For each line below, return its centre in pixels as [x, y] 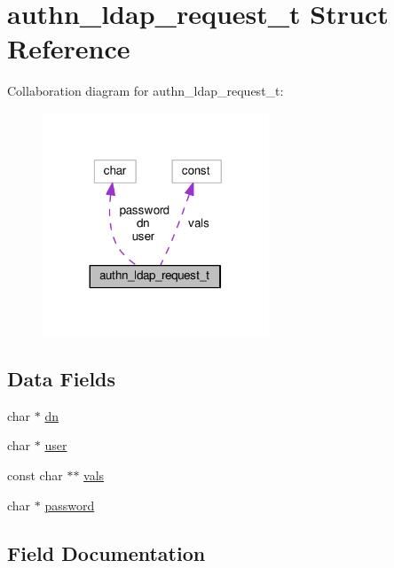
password [70, 505]
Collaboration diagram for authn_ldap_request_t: [146, 91]
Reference [69, 48]
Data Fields [62, 378]
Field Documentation [106, 552]
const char [35, 475]
